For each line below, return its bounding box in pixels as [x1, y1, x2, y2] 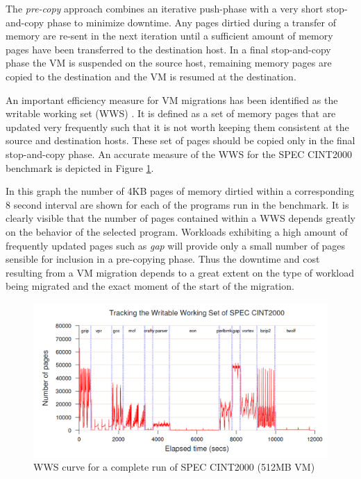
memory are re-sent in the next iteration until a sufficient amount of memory [6, 28, 333, 43]
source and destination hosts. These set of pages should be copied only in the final [6, 133, 355, 148]
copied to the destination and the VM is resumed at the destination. [6, 69, 296, 83]
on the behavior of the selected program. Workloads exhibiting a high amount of [6, 224, 348, 238]
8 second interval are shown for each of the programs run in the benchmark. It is [6, 197, 349, 211]
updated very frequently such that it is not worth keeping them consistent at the [6, 119, 349, 134]
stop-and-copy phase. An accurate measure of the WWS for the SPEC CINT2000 [6, 146, 352, 161]
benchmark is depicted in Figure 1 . [6, 160, 154, 175]
